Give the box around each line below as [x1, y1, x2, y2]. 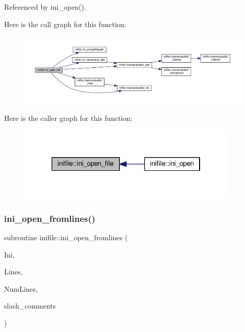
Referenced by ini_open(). [4, 2, 86, 12]
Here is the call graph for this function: [4, 18, 127, 29]
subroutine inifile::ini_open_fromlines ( [4, 232, 128, 242]
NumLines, [4, 283, 38, 294]
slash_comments [4, 300, 56, 311]
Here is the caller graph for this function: [4, 112, 133, 123]
